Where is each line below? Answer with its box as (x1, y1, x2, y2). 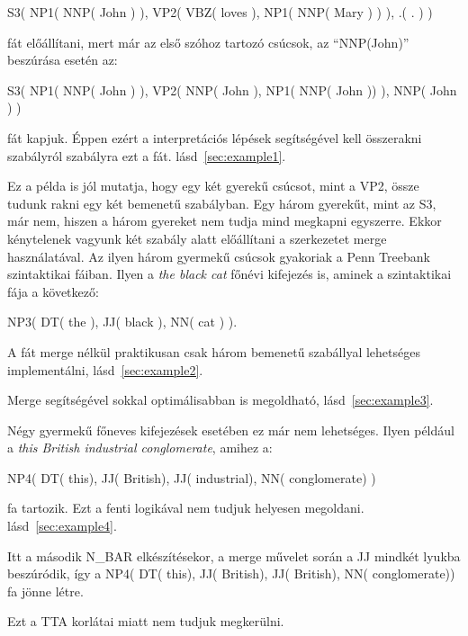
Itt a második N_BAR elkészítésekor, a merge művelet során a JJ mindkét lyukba (7, 546, 461, 565)
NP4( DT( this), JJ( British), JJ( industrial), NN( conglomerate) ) (7, 468, 376, 487)
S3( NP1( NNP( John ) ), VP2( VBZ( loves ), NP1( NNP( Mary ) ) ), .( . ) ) (7, 3, 433, 21)
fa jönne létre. (7, 581, 84, 600)
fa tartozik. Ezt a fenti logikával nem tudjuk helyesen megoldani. (7, 498, 364, 517)
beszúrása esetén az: (7, 50, 118, 69)
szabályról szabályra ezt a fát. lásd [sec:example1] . (7, 146, 286, 165)
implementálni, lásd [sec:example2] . (7, 360, 203, 379)
